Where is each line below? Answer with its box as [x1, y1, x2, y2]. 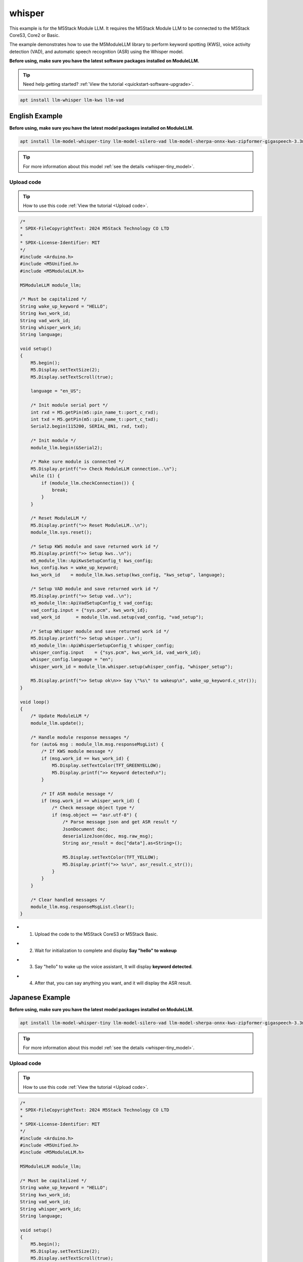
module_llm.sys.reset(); [30, 530, 92, 535]
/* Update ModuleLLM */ [30, 713, 89, 719]
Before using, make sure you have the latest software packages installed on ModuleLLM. [9, 58, 199, 64]
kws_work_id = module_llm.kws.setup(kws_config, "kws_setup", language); [30, 572, 225, 577]
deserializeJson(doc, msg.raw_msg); [62, 833, 154, 839]
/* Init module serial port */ [30, 402, 108, 408]
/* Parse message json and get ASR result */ [62, 819, 177, 825]
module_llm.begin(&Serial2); [30, 445, 103, 450]
